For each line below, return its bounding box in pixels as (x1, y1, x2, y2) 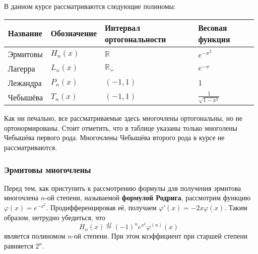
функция (198, 33, 230, 45)
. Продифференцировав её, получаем (46, 202, 157, 213)
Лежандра (8, 77, 42, 88)
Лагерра (8, 62, 35, 74)
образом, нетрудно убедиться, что (4, 212, 106, 222)
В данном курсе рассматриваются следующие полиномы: (4, 1, 176, 11)
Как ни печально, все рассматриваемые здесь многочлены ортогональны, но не (4, 113, 243, 123)
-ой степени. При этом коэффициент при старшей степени (71, 231, 248, 241)
